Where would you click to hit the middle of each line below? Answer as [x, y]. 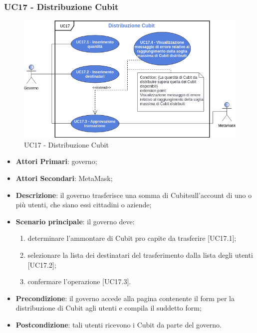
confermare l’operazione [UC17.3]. [79, 281]
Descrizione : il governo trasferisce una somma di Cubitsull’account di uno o [134, 195]
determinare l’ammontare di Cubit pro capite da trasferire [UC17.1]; [132, 238]
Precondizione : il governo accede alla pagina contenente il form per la [125, 298]
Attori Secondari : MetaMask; [64, 178]
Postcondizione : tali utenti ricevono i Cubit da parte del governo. [119, 325]
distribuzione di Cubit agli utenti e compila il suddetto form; [109, 308]
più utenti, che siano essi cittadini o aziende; [84, 205]
